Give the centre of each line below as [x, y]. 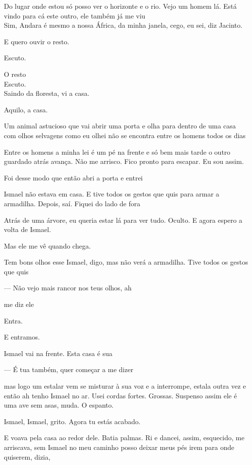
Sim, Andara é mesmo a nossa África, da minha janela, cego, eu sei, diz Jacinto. [123, 25]
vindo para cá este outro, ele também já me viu [75, 15]
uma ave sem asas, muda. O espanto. [59, 405]
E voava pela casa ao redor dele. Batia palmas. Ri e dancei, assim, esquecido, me [124, 438]
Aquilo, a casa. [26, 109]
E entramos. [22, 337]
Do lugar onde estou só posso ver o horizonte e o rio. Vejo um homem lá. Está [120, 6]
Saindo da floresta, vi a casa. [47, 93]
